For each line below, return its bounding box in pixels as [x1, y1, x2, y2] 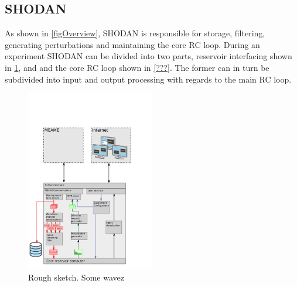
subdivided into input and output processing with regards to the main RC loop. [5, 73, 292, 85]
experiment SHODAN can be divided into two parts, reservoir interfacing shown [5, 50, 292, 62]
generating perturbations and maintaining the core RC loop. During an [5, 38, 260, 50]
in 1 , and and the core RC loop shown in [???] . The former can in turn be [5, 61, 269, 73]
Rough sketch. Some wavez [28, 271, 124, 283]
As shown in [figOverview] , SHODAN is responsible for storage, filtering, [5, 27, 265, 39]
